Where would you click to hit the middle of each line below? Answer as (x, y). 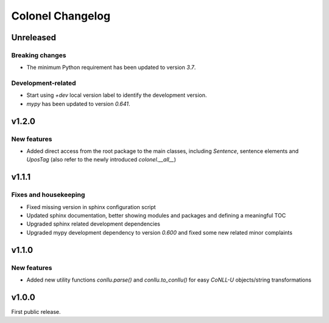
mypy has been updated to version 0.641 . (78, 104)
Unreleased (34, 37)
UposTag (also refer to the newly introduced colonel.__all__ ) (101, 160)
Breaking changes (39, 55)
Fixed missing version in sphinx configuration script (91, 207)
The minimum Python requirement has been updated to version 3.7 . (111, 68)
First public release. (36, 311)
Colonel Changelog (61, 16)
